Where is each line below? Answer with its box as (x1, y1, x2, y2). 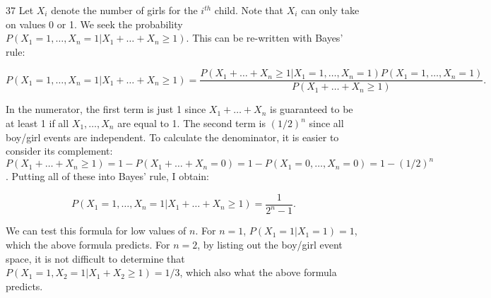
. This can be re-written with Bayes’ (186, 30, 343, 45)
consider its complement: (6, 143, 113, 158)
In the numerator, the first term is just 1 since (6, 102, 206, 117)
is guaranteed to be (270, 102, 353, 117)
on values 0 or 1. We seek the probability (6, 16, 183, 31)
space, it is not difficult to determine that (6, 251, 185, 266)
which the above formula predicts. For (6, 237, 170, 251)
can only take (301, 3, 360, 17)
